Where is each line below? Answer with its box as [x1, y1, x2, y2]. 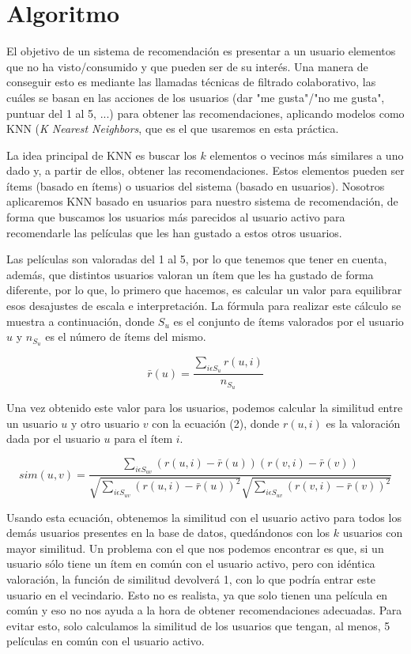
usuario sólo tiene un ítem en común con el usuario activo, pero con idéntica [6, 555, 375, 572]
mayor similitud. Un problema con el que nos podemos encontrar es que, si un [6, 539, 384, 556]
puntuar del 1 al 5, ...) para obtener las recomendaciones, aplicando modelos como [6, 104, 405, 121]
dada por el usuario [6, 430, 100, 447]
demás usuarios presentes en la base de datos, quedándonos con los [6, 524, 330, 541]
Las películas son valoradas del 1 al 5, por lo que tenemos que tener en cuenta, [6, 251, 387, 267]
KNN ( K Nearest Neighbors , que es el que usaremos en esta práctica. [6, 120, 339, 137]
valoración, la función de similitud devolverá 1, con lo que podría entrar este [6, 570, 376, 587]
